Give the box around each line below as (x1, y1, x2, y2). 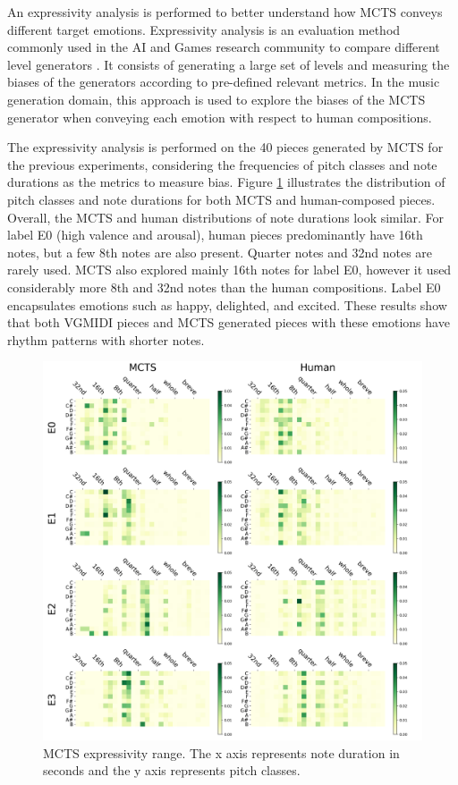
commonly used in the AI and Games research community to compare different (7, 38, 440, 56)
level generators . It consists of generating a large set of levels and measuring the (7, 55, 450, 73)
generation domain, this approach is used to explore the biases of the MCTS (7, 89, 426, 108)
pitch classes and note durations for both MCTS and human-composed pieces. (7, 190, 436, 208)
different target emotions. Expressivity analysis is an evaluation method (7, 20, 401, 38)
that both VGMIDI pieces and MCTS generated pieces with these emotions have (7, 313, 450, 332)
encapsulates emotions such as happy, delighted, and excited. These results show (7, 295, 447, 314)
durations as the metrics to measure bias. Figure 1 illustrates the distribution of (7, 173, 445, 191)
